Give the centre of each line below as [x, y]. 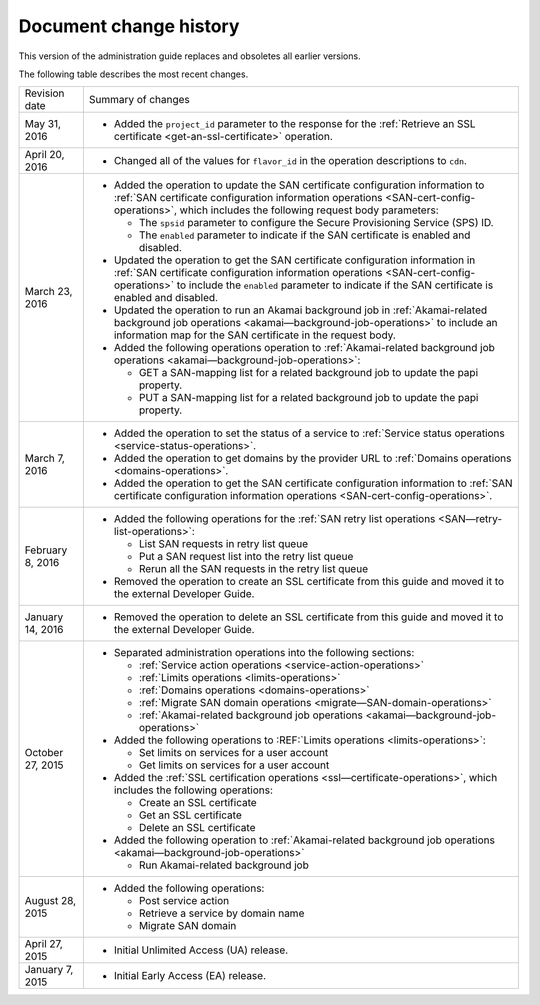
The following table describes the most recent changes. [133, 74]
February [46, 550]
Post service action [184, 901]
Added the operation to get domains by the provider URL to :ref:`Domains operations [312, 458]
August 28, [50, 901]
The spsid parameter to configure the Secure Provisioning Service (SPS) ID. [316, 223]
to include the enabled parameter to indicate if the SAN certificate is [335, 285]
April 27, [44, 944]
